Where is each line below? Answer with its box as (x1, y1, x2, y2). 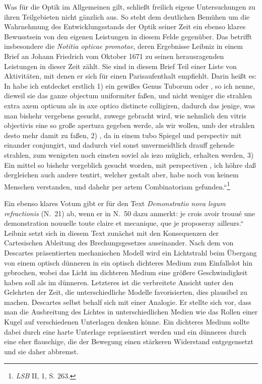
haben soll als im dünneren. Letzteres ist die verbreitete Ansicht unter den (4, 277, 234, 287)
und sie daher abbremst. (4, 346, 79, 356)
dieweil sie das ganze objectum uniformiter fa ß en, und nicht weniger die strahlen (4, 90, 252, 101)
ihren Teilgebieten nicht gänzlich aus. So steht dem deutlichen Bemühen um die (4, 11, 250, 22)
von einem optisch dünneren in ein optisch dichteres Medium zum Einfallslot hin (4, 257, 252, 268)
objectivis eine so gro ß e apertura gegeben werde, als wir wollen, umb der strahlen (4, 120, 255, 131)
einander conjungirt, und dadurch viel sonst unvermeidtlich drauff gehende (4, 140, 234, 150)
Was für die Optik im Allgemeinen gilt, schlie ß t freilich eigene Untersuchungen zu (4, 2, 255, 12)
